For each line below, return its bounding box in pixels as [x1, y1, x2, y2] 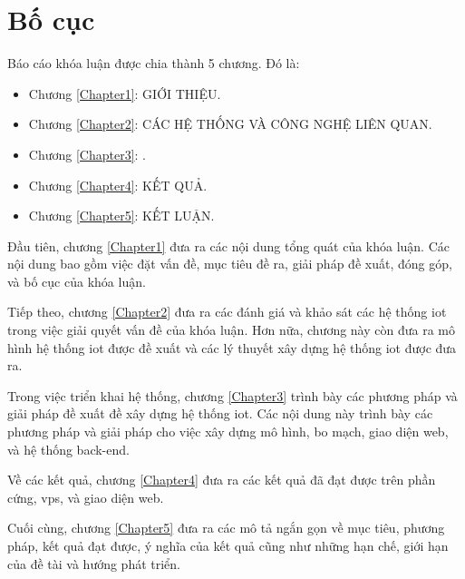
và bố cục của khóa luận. [7, 271, 146, 290]
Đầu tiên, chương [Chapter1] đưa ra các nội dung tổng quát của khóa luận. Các [7, 236, 450, 255]
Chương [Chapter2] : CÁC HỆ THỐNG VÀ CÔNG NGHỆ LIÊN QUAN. [28, 114, 432, 133]
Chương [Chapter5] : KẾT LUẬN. [28, 206, 215, 225]
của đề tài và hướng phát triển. [7, 554, 181, 573]
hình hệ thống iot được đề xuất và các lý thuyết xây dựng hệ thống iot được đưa [7, 338, 457, 357]
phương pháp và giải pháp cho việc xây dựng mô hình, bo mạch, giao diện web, [7, 422, 449, 441]
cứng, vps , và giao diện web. [7, 487, 164, 506]
